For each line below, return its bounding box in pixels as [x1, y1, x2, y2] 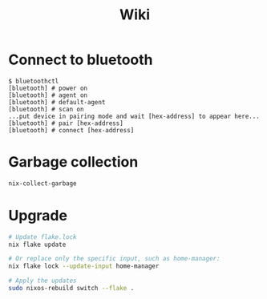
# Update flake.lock [8, 232, 78, 241]
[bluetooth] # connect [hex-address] [8, 126, 135, 134]
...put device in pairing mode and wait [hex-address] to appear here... [8, 112, 261, 120]
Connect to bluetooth [8, 51, 153, 69]
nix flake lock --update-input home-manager [8, 262, 160, 270]
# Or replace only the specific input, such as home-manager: [8, 255, 220, 263]
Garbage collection [8, 153, 139, 172]
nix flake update [8, 240, 67, 248]
